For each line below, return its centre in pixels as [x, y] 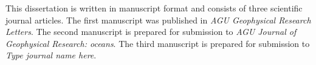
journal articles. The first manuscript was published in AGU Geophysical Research [158, 20]
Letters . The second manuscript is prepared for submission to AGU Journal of [151, 32]
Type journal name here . [51, 55]
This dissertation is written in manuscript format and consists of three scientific [154, 8]
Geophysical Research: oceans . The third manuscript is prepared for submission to [158, 43]
